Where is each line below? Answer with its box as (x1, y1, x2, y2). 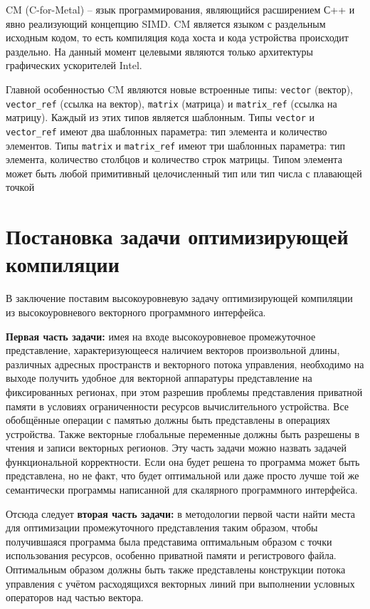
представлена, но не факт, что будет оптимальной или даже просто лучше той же (6, 468, 359, 483)
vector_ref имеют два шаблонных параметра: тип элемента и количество (6, 123, 327, 138)
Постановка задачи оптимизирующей (6, 222, 349, 251)
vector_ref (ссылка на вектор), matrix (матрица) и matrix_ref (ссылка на (6, 95, 337, 110)
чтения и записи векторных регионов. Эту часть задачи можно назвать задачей (6, 440, 347, 455)
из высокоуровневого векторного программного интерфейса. (6, 304, 266, 319)
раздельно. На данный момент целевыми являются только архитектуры (6, 43, 314, 58)
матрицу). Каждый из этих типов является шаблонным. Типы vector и (6, 110, 314, 125)
